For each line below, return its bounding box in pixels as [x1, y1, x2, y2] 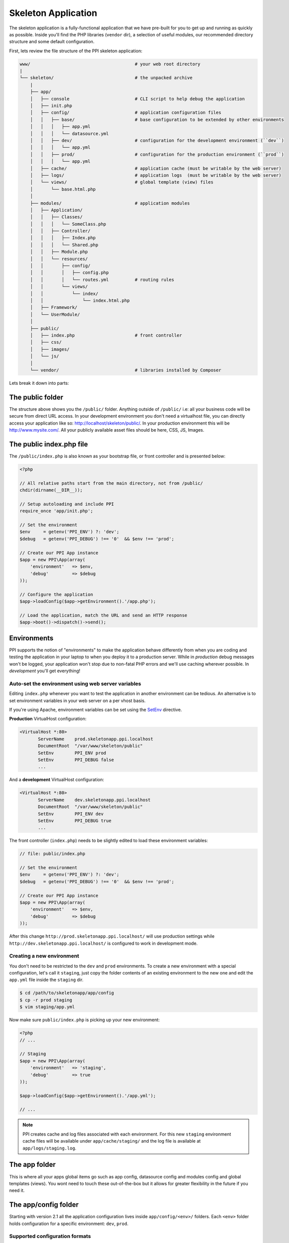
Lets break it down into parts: [9, 380, 69, 386]
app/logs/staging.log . [22, 1145, 76, 1151]
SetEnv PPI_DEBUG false [38, 757, 114, 763]
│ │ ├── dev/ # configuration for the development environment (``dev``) [30, 138, 284, 143]
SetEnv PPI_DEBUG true [38, 818, 112, 823]
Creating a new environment [9, 953, 79, 960]
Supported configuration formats [9, 1233, 91, 1240]
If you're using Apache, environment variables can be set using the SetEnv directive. [9, 707, 182, 713]
